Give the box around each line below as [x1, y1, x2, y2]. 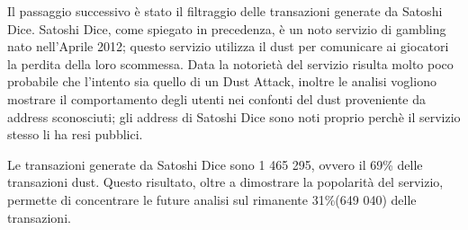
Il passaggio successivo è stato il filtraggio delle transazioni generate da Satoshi [7, 2, 443, 20]
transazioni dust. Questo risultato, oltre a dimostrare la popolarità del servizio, [7, 172, 444, 191]
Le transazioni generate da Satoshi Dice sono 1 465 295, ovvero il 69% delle [7, 155, 423, 173]
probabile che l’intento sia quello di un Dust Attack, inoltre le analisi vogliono [7, 72, 436, 91]
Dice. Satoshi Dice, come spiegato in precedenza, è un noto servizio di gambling [7, 19, 446, 38]
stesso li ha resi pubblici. [7, 125, 143, 144]
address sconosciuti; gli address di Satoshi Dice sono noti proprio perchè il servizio [7, 107, 461, 126]
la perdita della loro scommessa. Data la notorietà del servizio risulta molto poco [7, 54, 454, 73]
